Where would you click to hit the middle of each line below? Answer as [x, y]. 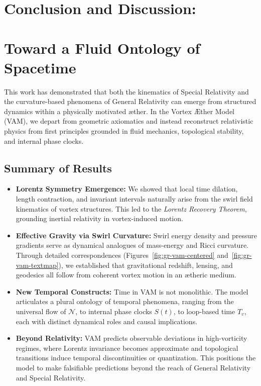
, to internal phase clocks [114, 311]
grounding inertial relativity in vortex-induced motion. [99, 218]
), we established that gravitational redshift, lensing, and [146, 265]
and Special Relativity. [51, 377]
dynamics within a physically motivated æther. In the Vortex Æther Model [119, 111]
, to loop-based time [204, 311]
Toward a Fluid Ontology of [102, 47]
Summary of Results [58, 168]
